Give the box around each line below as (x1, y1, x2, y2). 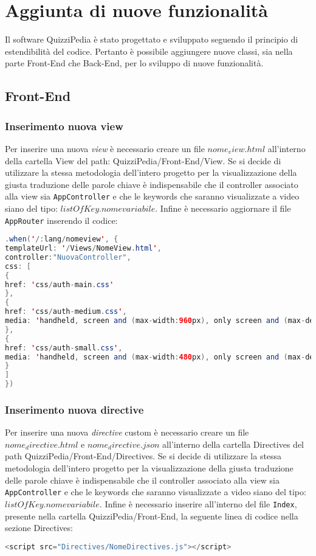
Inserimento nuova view (5, 118, 123, 133)
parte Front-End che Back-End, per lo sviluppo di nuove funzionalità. (5, 57, 264, 69)
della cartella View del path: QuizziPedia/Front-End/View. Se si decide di (5, 154, 281, 167)
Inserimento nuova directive (5, 401, 144, 417)
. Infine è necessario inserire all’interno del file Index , (99, 497, 297, 510)
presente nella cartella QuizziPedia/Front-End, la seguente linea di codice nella (5, 509, 298, 522)
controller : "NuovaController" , (5, 252, 131, 262)
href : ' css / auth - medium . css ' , (5, 307, 127, 316)
